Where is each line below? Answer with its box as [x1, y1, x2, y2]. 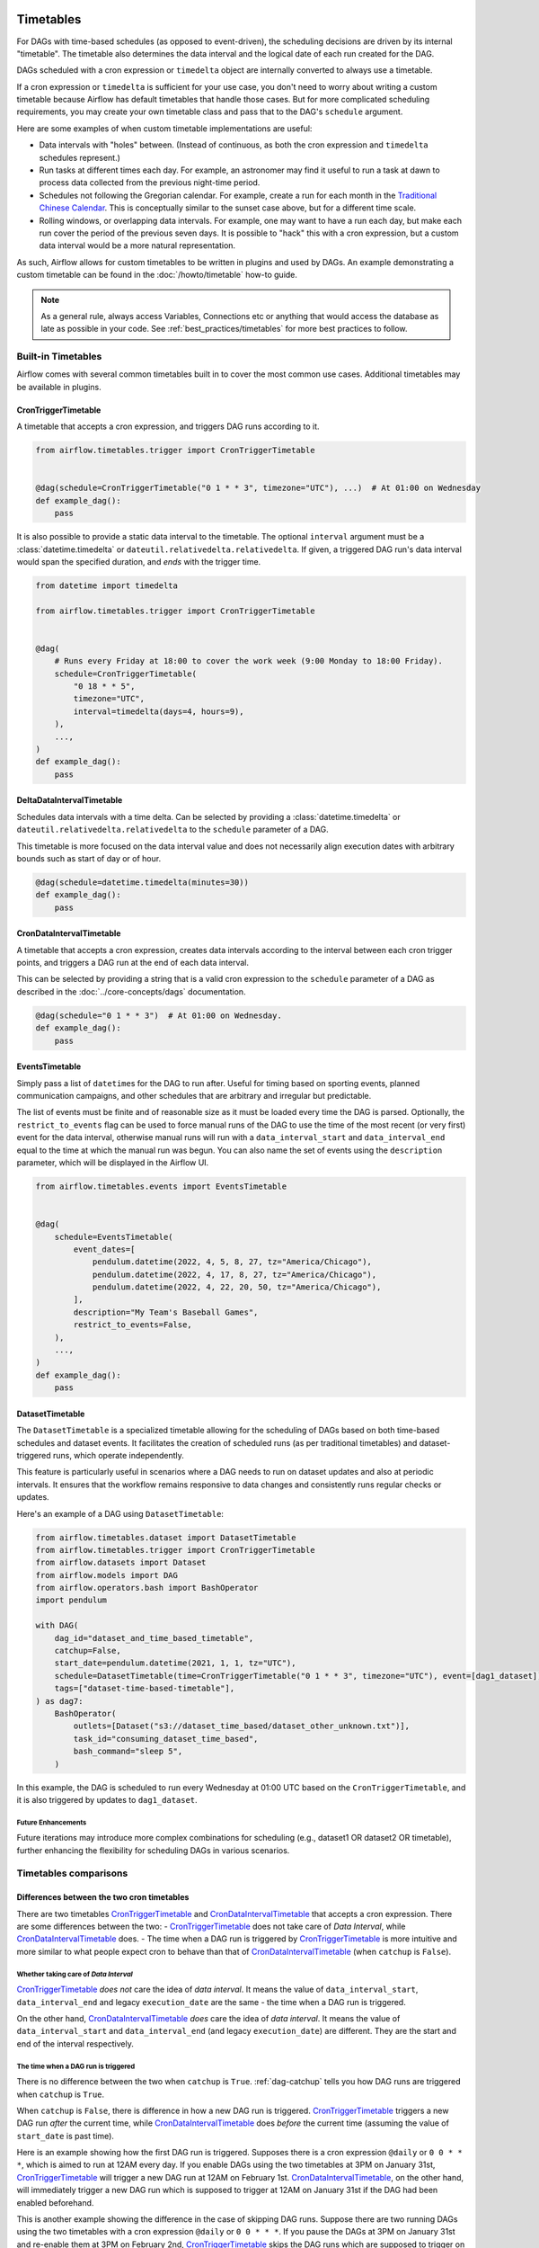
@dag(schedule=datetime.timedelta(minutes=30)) [35, 877, 249, 888]
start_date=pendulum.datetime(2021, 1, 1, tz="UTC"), [54, 1658, 296, 1668]
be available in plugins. [16, 381, 102, 392]
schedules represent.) [39, 152, 121, 163]
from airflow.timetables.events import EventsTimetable [35, 1181, 287, 1191]
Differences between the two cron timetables [16, 1892, 190, 1903]
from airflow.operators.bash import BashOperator [35, 1583, 259, 1593]
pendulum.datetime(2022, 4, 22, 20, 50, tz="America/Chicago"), [92, 1282, 382, 1292]
